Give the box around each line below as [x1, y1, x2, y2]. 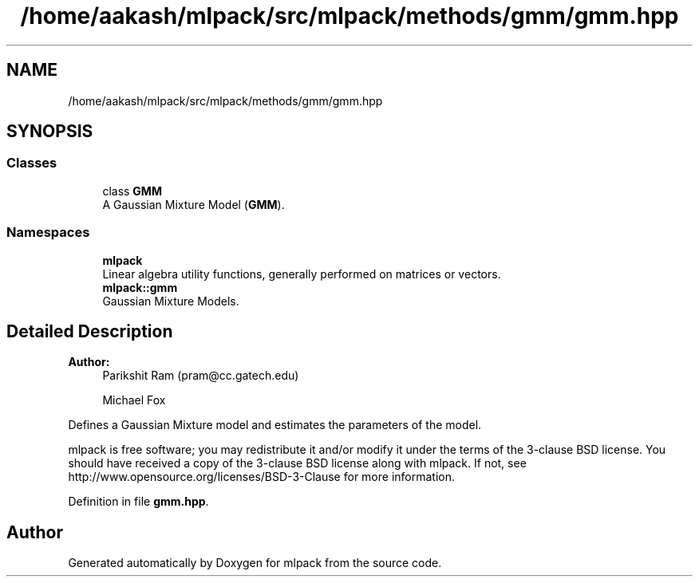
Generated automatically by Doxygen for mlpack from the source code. [68, 556, 442, 570]
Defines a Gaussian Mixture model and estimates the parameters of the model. [68, 418, 482, 432]
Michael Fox [102, 393, 166, 408]
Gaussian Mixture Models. [102, 293, 239, 308]
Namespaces [6, 224, 90, 241]
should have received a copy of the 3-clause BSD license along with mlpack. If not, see [68, 456, 527, 471]
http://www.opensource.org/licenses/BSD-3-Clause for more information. [68, 470, 455, 484]
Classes [6, 155, 57, 171]
